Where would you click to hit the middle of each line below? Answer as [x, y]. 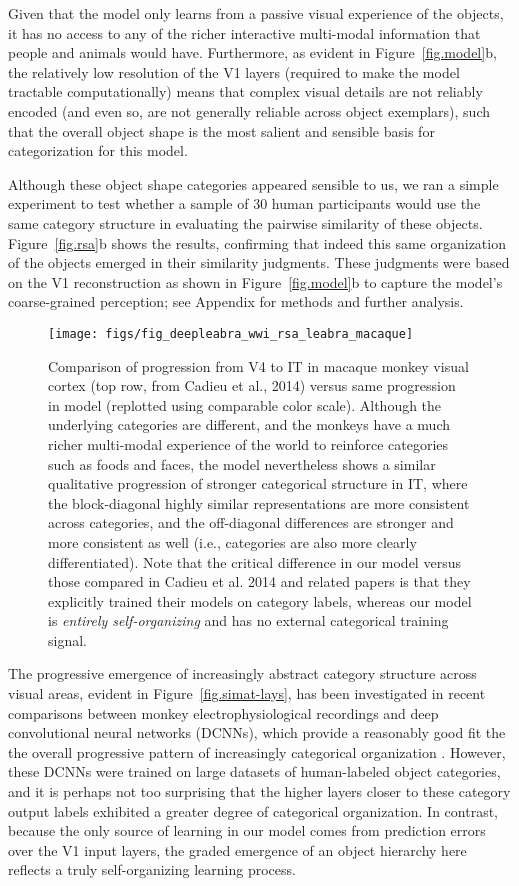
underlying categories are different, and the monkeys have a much [249, 424]
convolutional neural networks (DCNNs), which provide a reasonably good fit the [257, 732]
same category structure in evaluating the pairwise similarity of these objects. [245, 222]
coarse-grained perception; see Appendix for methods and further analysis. [236, 301]
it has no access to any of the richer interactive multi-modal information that [244, 32]
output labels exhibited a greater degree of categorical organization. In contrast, [253, 810]
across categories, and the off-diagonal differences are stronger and [251, 522]
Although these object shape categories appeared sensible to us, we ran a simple [253, 183]
